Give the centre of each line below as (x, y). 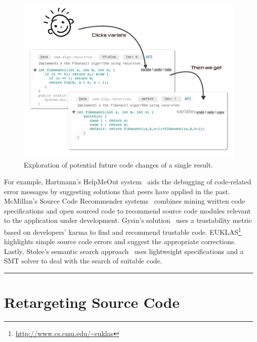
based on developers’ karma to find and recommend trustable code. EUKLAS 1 (123, 231)
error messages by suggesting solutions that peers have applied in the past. (117, 191)
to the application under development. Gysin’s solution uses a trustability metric (128, 220)
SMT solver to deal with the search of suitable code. (83, 261)
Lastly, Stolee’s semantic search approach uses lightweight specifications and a (124, 251)
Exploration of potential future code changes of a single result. (118, 165)
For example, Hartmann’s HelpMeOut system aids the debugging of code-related (128, 182)
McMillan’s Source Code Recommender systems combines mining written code (125, 201)
